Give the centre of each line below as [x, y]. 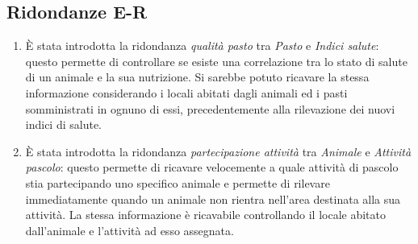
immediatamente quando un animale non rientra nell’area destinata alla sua [213, 199]
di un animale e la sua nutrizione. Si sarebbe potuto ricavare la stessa [197, 77]
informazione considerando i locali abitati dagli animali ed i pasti [186, 92]
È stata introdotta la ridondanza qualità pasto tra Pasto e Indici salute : [202, 45]
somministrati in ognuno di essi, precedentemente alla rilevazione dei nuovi [210, 108]
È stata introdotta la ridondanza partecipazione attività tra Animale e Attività [218, 151]
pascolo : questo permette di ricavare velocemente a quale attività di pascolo [212, 167]
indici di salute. [64, 124]
